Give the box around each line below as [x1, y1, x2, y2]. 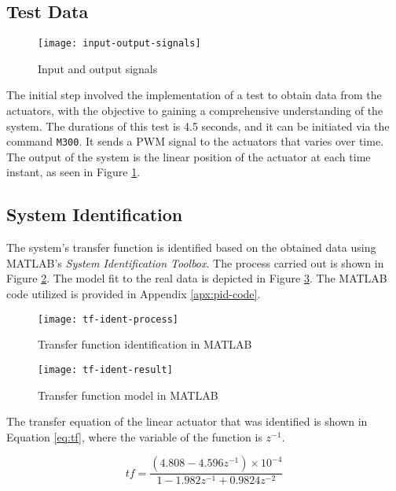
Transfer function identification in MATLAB [38, 336, 252, 353]
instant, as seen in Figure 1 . [6, 164, 141, 180]
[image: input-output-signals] [38, 38, 201, 50]
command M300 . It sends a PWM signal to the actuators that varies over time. [6, 133, 384, 150]
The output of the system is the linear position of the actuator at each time [6, 148, 371, 164]
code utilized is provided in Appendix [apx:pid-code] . [6, 286, 261, 302]
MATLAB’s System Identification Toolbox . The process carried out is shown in [6, 254, 384, 271]
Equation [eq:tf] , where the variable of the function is [6, 428, 262, 445]
